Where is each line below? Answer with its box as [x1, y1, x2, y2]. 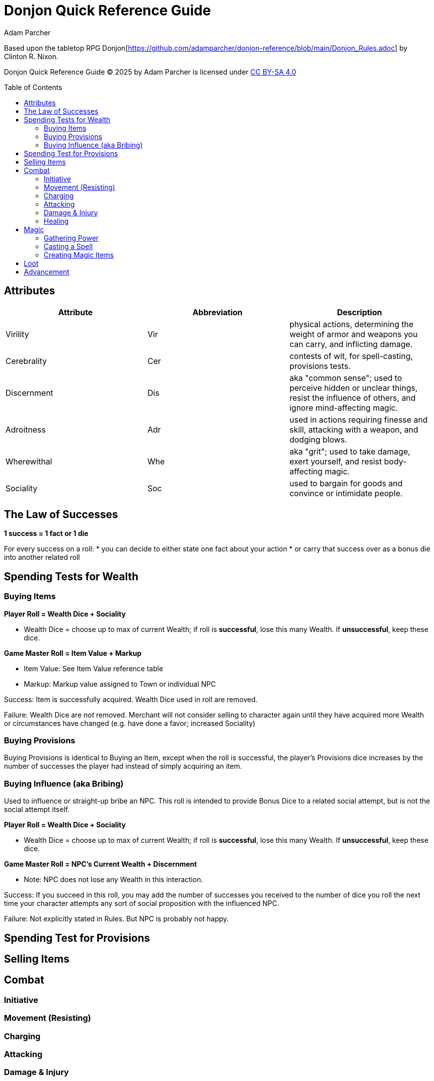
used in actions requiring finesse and [289, 414, 428, 425]
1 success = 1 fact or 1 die [4, 529, 88, 538]
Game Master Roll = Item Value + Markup [4, 648, 142, 657]
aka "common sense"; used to [289, 372, 402, 383]
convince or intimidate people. [289, 488, 403, 498]
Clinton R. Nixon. [4, 52, 59, 61]
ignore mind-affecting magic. [289, 402, 398, 413]
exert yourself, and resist [289, 456, 382, 466]
